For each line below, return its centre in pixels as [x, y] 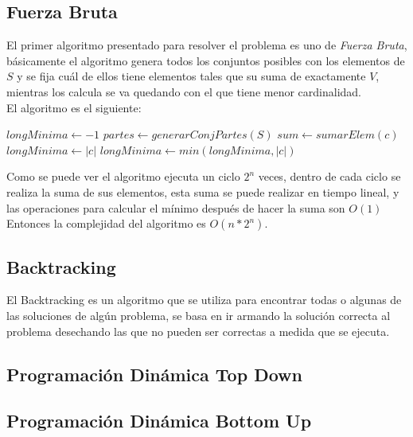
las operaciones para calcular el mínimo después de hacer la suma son [176, 207]
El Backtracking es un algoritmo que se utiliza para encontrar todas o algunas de [204, 300]
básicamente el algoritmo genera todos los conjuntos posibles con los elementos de [206, 60]
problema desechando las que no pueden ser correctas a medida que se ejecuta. [198, 331]
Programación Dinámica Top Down [154, 374]
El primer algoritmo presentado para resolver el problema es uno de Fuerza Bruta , [207, 45]
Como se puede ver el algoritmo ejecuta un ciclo [123, 176]
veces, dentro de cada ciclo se [329, 176]
